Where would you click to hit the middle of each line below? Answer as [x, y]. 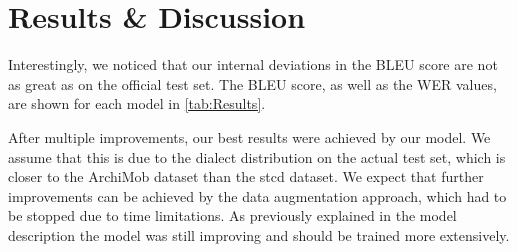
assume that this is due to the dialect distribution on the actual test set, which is [257, 156]
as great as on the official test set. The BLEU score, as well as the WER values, [252, 83]
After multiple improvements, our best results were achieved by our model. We [249, 136]
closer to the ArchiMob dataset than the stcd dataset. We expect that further [246, 176]
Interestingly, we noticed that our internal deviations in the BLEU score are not [253, 64]
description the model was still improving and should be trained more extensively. [259, 234]
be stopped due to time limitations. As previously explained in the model [232, 215]
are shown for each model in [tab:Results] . [137, 103]
